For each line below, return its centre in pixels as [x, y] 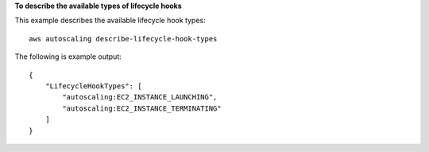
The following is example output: [68, 57]
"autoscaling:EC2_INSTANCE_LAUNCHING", [140, 97]
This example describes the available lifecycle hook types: [110, 21]
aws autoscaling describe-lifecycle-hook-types [123, 39]
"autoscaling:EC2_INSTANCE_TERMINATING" [142, 108]
